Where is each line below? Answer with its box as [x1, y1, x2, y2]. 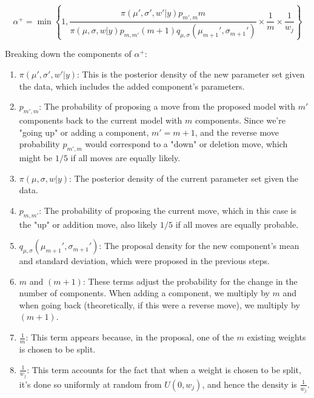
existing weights [247, 331, 306, 343]
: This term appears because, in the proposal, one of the [25, 331, 234, 343]
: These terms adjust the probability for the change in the [82, 274, 298, 287]
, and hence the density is [202, 377, 297, 390]
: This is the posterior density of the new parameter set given [77, 67, 305, 80]
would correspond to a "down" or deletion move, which [85, 138, 288, 150]
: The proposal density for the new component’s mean [99, 239, 299, 252]
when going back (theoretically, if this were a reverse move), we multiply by [19, 298, 300, 311]
